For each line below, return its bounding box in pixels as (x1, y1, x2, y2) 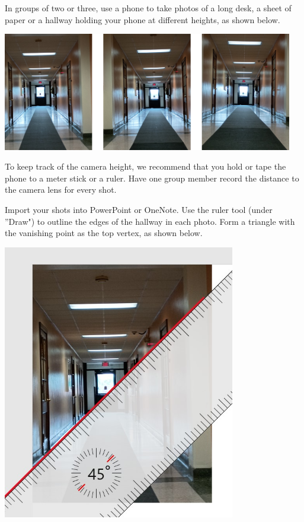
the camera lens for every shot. (5, 183, 117, 196)
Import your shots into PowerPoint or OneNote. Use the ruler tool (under (5, 203, 273, 216)
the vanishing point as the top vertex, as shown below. (5, 227, 203, 239)
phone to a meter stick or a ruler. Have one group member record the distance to (5, 171, 299, 184)
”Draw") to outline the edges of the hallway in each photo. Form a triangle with (5, 215, 295, 227)
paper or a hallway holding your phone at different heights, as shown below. (5, 13, 280, 26)
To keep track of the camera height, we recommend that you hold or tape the (5, 160, 286, 173)
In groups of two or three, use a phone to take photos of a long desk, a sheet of (5, 2, 292, 14)
